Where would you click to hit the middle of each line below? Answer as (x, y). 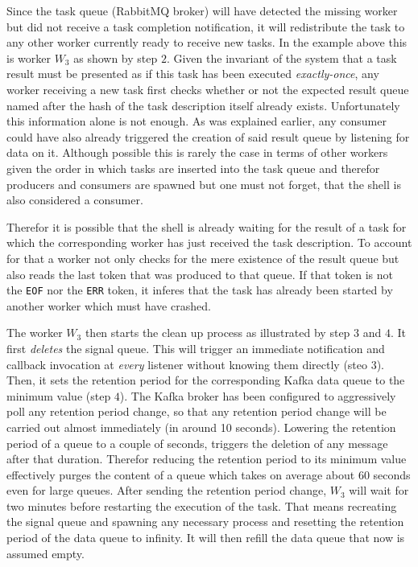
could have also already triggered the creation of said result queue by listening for (208, 136)
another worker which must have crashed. (109, 305)
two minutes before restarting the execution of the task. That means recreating (202, 505)
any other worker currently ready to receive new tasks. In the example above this (207, 42)
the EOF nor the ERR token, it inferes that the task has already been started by (200, 290)
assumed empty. (46, 553)
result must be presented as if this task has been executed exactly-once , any (193, 74)
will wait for (379, 490)
